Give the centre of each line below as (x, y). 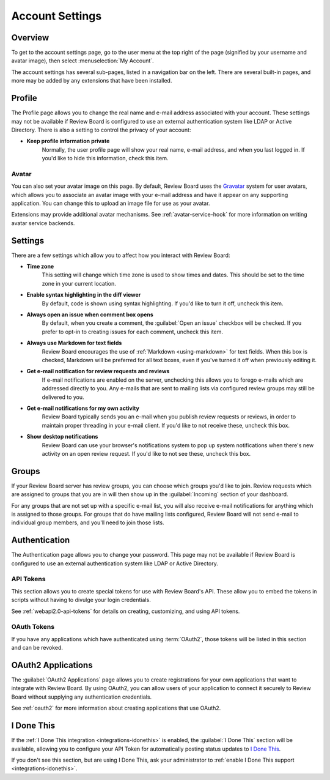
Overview (30, 38)
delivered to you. (63, 397)
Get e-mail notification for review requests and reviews (98, 371)
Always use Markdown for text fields (74, 343)
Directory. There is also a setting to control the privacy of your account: (101, 130)
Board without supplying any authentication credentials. (82, 697)
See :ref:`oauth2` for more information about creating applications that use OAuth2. (116, 708)
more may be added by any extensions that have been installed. (92, 81)
